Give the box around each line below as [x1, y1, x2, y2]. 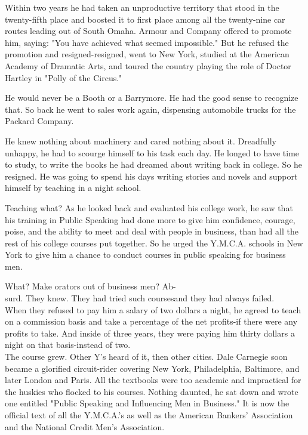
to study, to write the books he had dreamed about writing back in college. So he [5, 158, 303, 171]
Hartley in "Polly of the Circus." [5, 71, 122, 84]
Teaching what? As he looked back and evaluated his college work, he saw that [5, 201, 293, 214]
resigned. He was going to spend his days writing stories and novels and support [5, 169, 298, 182]
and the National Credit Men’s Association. [5, 420, 165, 433]
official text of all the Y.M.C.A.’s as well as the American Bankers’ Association [5, 409, 293, 421]
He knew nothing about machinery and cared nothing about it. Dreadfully [5, 134, 276, 147]
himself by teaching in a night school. [5, 181, 141, 194]
